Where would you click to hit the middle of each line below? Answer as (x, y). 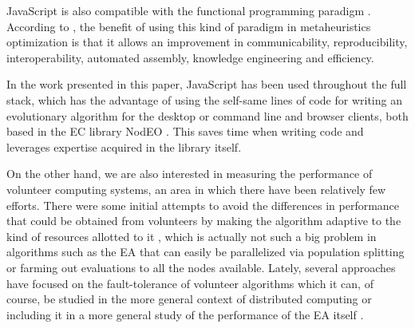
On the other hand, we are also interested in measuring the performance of (190, 174)
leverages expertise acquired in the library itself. (124, 146)
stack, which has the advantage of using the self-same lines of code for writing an (204, 99)
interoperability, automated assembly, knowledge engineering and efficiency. (190, 57)
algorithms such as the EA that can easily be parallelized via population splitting (206, 252)
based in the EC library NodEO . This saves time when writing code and (185, 131)
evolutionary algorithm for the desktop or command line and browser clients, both (207, 115)
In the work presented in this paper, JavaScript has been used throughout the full (207, 84)
